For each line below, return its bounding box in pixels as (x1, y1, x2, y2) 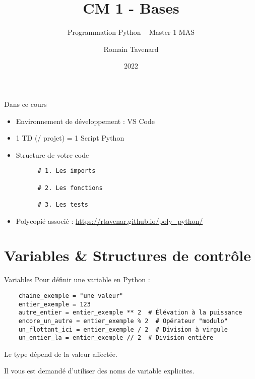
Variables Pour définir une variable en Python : (4, 274, 150, 285)
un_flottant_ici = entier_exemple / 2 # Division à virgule (18, 326, 228, 333)
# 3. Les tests (37, 201, 88, 208)
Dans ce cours (4, 98, 47, 109)
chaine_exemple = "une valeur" (18, 292, 123, 299)
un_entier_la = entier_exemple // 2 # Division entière (18, 334, 214, 342)
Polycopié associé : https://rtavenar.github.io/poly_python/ (16, 215, 203, 226)
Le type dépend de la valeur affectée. (4, 348, 117, 359)
